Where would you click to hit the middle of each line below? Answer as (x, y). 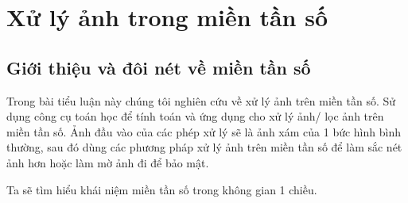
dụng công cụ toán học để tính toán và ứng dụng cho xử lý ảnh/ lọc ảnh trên (195, 116)
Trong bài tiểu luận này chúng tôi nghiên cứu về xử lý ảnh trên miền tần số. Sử (201, 100)
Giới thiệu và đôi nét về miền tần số (159, 67)
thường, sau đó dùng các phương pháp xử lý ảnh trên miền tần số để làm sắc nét (204, 147)
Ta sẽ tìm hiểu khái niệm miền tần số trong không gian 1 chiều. (162, 189)
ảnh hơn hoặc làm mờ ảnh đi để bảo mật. (108, 162)
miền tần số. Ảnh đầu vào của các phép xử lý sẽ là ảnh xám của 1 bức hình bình (204, 131)
